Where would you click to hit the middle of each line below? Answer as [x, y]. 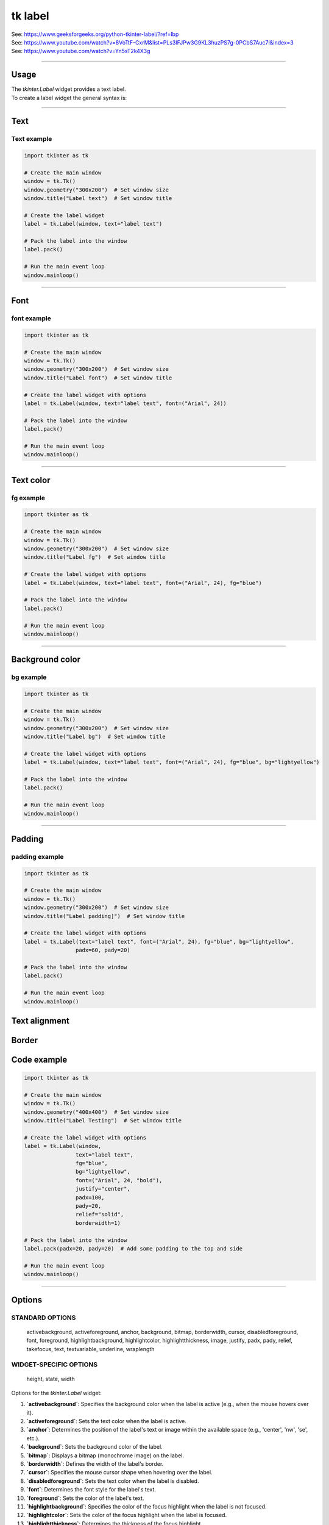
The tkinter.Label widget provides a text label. [69, 89]
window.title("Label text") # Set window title [98, 199]
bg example [29, 677]
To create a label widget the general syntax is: [69, 98]
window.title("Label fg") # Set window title [95, 557]
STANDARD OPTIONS [44, 1318]
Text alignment [40, 1021]
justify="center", [103, 1189]
